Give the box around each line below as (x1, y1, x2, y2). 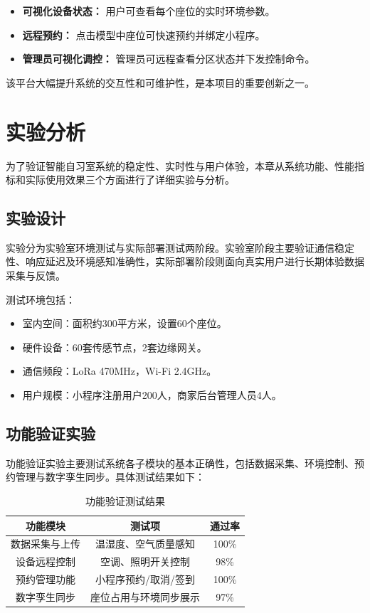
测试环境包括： (6, 292, 75, 306)
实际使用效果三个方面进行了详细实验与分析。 (25, 172, 235, 187)
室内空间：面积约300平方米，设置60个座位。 (22, 316, 227, 331)
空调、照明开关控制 (100, 554, 190, 569)
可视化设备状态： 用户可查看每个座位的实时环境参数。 (22, 4, 275, 18)
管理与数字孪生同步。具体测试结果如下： (15, 469, 205, 484)
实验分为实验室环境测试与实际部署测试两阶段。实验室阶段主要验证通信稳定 (6, 240, 354, 255)
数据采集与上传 (11, 536, 80, 551)
